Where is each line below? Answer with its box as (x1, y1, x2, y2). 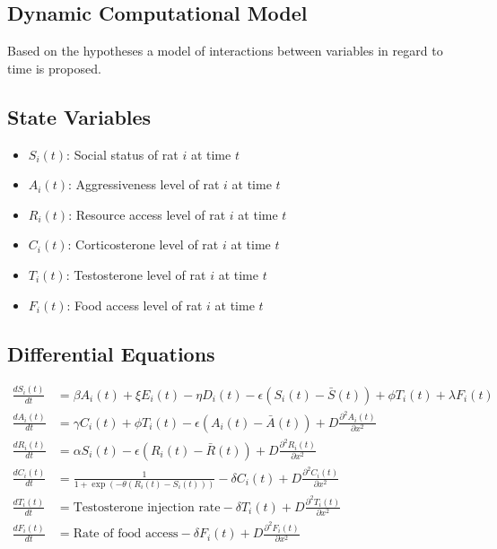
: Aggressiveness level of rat (68, 175, 220, 194)
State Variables (7, 102, 152, 130)
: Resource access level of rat (68, 205, 226, 223)
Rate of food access (73, 527, 179, 541)
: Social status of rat (66, 144, 179, 163)
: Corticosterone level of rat (67, 235, 219, 254)
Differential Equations (7, 339, 215, 367)
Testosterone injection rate (73, 501, 221, 514)
